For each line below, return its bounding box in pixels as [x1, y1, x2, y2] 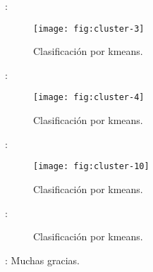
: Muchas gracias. [5, 252, 80, 267]
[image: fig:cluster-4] [33, 92, 145, 103]
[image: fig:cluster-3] [33, 23, 145, 34]
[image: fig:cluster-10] [33, 161, 149, 172]
